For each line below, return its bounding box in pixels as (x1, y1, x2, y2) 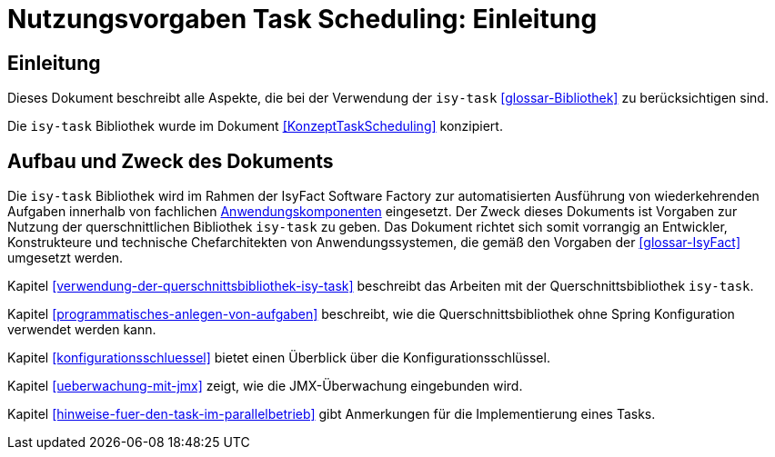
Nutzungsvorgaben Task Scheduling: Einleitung (7, 4, 598, 35)
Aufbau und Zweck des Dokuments (7, 149, 334, 173)
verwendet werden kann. (7, 322, 156, 338)
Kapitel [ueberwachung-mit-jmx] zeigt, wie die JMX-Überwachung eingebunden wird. (7, 378, 523, 394)
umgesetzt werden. (7, 250, 124, 266)
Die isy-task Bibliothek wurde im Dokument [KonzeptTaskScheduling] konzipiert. (7, 118, 503, 134)
